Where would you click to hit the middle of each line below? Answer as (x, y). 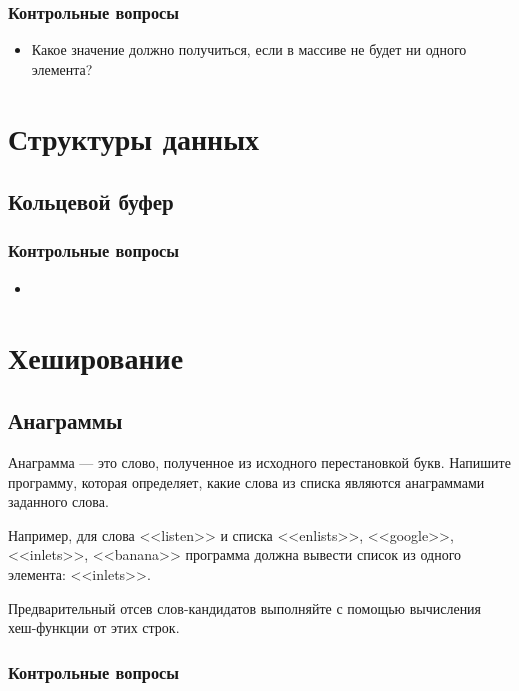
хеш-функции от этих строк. (94, 627)
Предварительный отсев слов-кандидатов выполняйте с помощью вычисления (245, 607)
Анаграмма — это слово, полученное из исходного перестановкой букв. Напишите (259, 461)
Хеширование (96, 356)
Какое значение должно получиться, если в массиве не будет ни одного (249, 49)
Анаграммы (65, 420)
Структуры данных (134, 137)
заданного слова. (58, 501)
